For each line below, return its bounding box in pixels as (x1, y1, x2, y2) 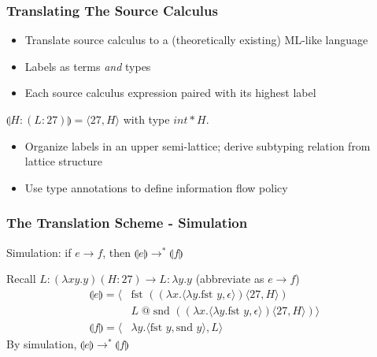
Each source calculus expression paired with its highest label (24, 84, 316, 101)
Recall (6, 270, 36, 287)
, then (102, 244, 131, 260)
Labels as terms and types (24, 58, 151, 74)
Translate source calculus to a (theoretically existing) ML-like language (24, 32, 368, 48)
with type (123, 111, 170, 127)
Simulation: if (6, 244, 72, 260)
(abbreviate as (195, 270, 264, 287)
